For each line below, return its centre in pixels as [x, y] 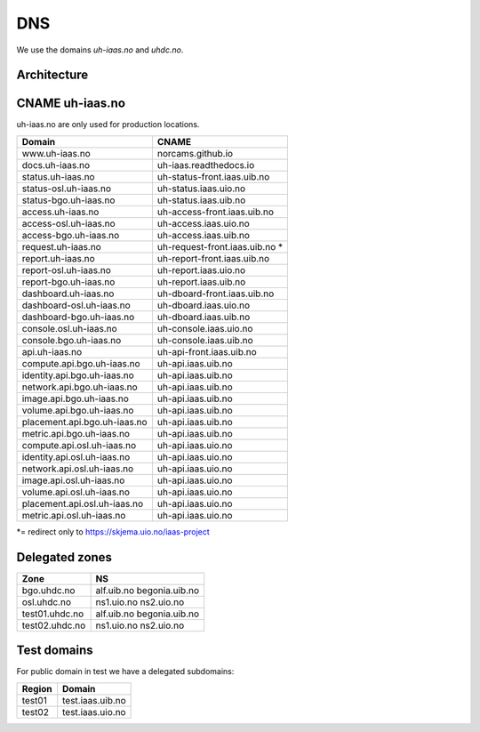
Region [37, 688]
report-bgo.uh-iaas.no [68, 282]
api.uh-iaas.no [52, 351]
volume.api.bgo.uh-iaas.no [78, 410]
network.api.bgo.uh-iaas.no [80, 387]
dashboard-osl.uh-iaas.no [76, 305]
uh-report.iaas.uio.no [201, 269]
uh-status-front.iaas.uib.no [213, 176]
